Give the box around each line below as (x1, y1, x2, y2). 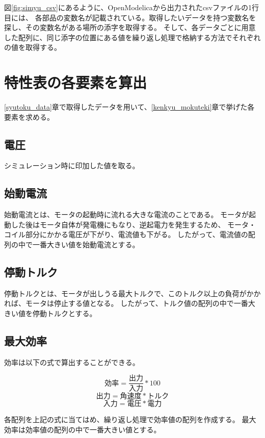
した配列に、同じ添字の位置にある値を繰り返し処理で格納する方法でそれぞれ (4, 32, 261, 42)
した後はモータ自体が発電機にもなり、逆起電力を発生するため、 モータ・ (11, 219, 256, 229)
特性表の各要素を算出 (4, 72, 147, 93)
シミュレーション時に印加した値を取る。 (4, 160, 140, 171)
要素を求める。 (4, 111, 54, 122)
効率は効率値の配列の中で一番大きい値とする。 (4, 424, 161, 434)
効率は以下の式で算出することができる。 (4, 356, 140, 367)
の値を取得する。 (4, 42, 61, 53)
